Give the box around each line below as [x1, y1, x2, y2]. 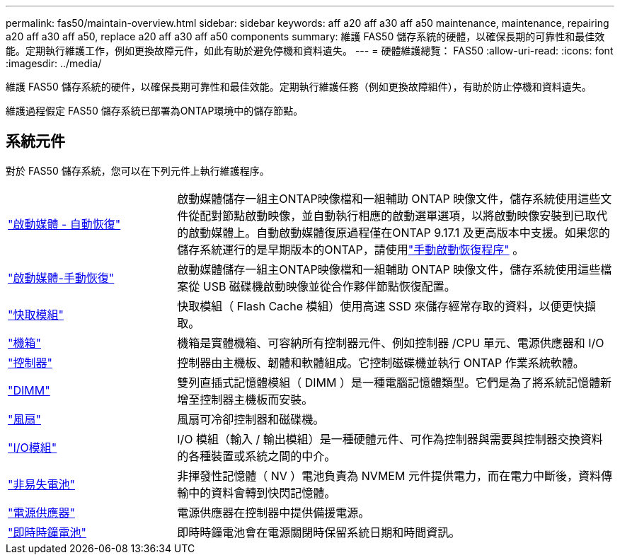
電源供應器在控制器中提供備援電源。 [177, 505, 370, 520]
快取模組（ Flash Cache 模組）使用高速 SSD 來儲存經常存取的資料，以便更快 [177, 298, 585, 313]
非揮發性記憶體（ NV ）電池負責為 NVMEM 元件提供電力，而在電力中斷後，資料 [177, 468, 601, 483]
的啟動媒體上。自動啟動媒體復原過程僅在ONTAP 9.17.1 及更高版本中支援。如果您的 [177, 225, 610, 240]
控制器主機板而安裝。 [200, 392, 314, 407]
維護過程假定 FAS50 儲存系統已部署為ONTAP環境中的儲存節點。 [6, 105, 304, 117]
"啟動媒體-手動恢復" [8, 270, 115, 285]
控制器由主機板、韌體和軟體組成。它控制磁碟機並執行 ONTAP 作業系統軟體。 [177, 355, 585, 370]
